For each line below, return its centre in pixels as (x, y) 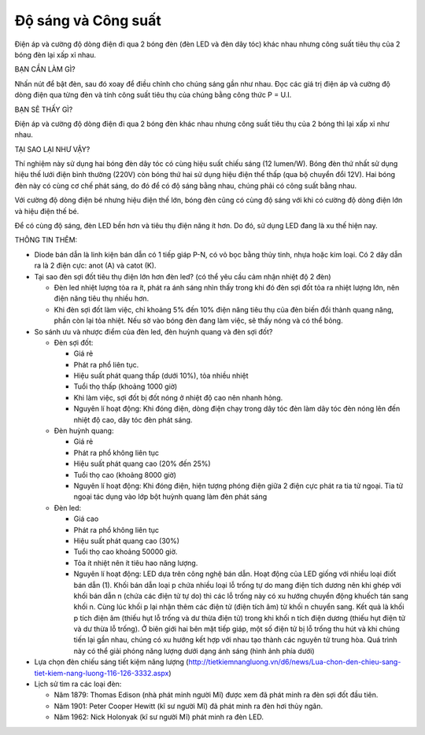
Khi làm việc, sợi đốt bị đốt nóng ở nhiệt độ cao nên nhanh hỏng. (178, 397)
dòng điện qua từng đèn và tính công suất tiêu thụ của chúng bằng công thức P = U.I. (153, 95)
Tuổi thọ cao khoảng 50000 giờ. (126, 552)
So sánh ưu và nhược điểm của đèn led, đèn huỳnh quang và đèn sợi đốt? (153, 331)
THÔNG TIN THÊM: (46, 240)
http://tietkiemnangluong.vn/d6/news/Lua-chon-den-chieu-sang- (295, 662)
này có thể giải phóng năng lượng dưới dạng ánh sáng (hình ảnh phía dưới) (194, 651)
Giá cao (86, 519)
